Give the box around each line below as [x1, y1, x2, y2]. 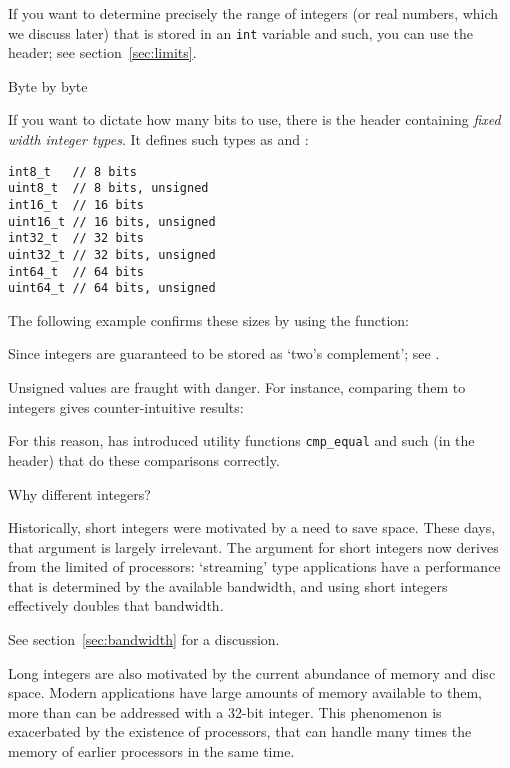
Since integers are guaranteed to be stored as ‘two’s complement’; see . [8, 343, 440, 364]
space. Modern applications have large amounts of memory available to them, [8, 682, 482, 703]
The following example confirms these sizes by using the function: [8, 309, 409, 330]
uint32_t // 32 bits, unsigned [8, 247, 216, 262]
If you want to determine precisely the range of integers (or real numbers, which [8, 3, 499, 23]
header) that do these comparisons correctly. [8, 449, 280, 470]
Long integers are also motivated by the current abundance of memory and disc [8, 662, 496, 683]
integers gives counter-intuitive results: [8, 396, 244, 417]
